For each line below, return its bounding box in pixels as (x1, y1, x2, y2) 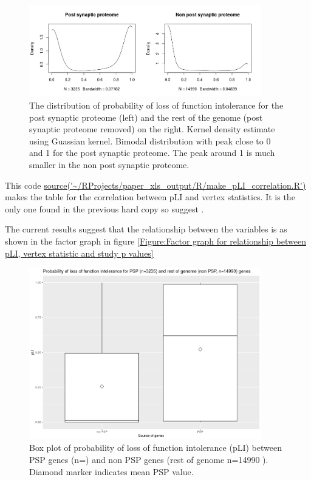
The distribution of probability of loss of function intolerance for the (29, 99, 284, 112)
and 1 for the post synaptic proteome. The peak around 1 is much (29, 146, 275, 159)
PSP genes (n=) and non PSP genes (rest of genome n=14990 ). (29, 453, 268, 465)
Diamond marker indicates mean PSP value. (29, 465, 194, 478)
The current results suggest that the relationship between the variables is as (5, 223, 287, 235)
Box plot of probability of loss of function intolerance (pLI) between (29, 441, 282, 454)
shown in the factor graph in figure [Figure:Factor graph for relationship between (5, 234, 306, 247)
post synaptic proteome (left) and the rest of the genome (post (29, 110, 263, 123)
